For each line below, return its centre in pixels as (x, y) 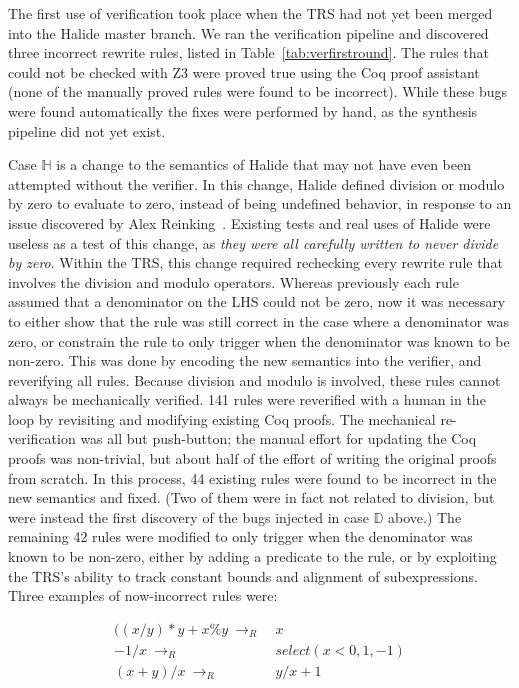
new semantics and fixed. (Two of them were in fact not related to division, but (251, 497)
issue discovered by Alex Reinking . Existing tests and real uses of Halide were (249, 222)
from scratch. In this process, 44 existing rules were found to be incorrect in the (252, 477)
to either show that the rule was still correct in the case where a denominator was (259, 320)
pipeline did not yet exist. (87, 130)
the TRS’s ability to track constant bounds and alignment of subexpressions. (243, 575)
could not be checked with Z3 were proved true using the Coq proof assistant (244, 71)
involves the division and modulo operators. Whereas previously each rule (233, 281)
